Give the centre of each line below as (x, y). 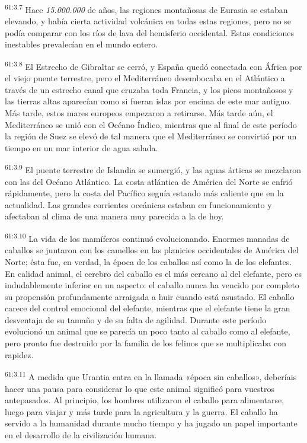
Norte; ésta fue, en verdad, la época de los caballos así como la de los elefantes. (148, 261)
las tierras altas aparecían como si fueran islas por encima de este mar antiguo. (148, 101)
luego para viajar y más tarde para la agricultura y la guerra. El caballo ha (141, 411)
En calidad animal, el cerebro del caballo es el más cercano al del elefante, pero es (153, 273)
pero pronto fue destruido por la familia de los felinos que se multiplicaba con (145, 343)
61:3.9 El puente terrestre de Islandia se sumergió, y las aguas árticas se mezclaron (153, 169)
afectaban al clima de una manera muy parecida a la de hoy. (114, 216)
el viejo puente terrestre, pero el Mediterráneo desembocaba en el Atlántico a (145, 78)
